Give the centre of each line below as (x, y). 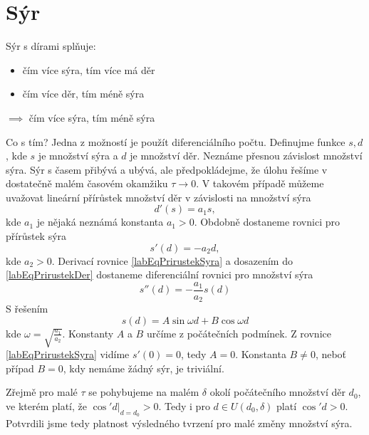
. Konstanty (88, 333)
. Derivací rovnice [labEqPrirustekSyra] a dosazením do (172, 260)
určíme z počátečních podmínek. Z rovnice (239, 333)
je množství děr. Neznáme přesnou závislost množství (246, 156)
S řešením (27, 309)
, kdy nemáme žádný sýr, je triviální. (144, 368)
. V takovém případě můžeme (260, 183)
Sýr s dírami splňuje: (51, 46)
